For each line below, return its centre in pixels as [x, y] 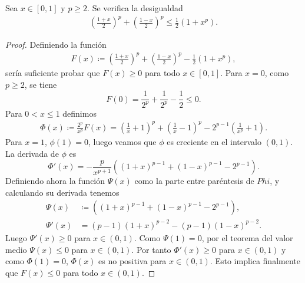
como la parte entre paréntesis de [194, 181]
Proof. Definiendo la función [56, 45]
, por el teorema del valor [247, 237]
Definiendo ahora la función [55, 181]
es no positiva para [132, 261]
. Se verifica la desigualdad [135, 8]
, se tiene [41, 84]
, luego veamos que [122, 141]
